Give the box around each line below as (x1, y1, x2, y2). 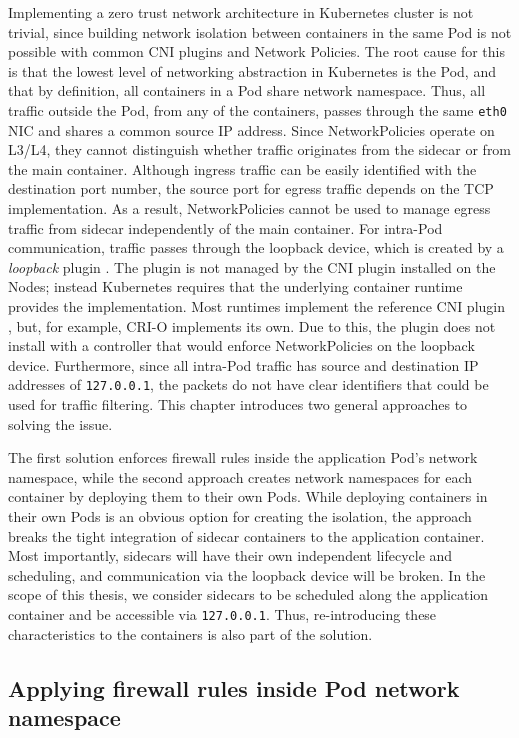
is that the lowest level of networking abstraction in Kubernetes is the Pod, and (8, 60, 496, 81)
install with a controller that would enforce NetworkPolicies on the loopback (8, 335, 475, 356)
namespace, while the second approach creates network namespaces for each (8, 466, 473, 487)
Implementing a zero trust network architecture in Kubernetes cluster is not (8, 2, 474, 22)
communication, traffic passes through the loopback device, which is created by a (8, 237, 504, 258)
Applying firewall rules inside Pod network (8, 672, 460, 703)
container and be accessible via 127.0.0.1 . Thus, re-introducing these (8, 603, 437, 624)
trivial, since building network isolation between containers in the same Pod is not (8, 21, 512, 42)
